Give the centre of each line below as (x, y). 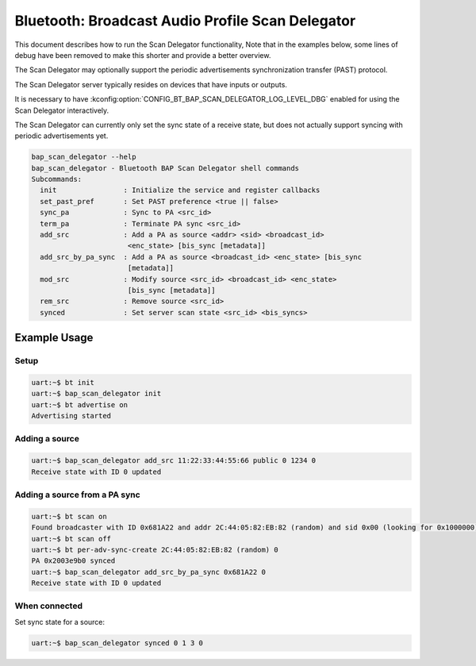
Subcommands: (57, 179)
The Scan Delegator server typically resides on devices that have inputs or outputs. (151, 84)
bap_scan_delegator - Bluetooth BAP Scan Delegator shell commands (165, 168)
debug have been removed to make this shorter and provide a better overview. (143, 55)
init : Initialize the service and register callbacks (180, 190)
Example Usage (54, 338)
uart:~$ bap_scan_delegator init (96, 394)
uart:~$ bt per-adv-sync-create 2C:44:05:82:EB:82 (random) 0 (155, 549)
